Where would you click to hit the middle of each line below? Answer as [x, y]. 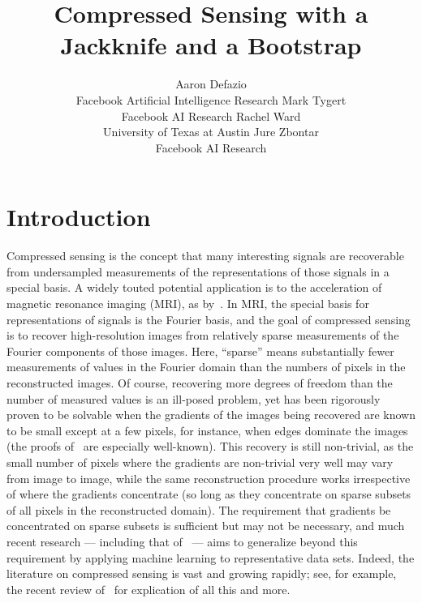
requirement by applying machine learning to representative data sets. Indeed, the [211, 557]
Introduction [79, 217]
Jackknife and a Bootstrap [211, 45]
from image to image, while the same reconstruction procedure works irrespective [209, 478]
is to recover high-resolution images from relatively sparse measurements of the [203, 335]
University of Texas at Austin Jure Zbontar [211, 132]
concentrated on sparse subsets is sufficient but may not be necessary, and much [206, 526]
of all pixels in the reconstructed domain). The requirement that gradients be [199, 509]
